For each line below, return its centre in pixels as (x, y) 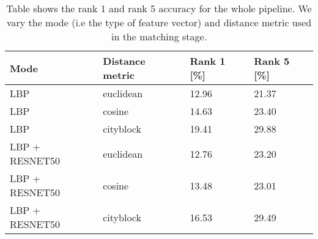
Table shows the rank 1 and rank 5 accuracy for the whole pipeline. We (159, 8)
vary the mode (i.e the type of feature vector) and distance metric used (159, 22)
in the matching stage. (159, 36)
